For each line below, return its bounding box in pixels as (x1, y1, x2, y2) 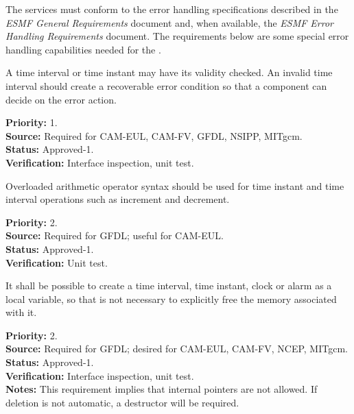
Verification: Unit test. (5, 255, 108, 269)
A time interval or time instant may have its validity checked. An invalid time (5, 65, 333, 80)
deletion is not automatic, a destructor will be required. (5, 395, 239, 409)
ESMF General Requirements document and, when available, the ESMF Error (5, 15, 334, 29)
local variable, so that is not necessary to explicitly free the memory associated (5, 291, 337, 306)
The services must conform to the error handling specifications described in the (5, 2, 338, 16)
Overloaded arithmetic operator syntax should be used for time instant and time (5, 178, 344, 193)
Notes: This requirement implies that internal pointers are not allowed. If (5, 382, 318, 396)
